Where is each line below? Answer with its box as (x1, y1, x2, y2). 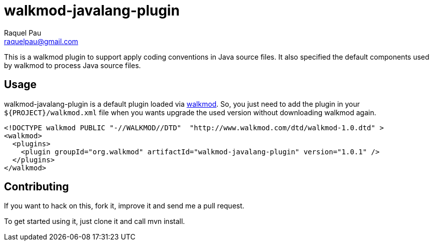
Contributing (4, 180, 69, 193)
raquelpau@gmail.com (4, 37, 79, 46)
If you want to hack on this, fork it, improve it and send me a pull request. (4, 201, 245, 210)
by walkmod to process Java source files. (4, 61, 141, 70)
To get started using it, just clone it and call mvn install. (4, 217, 185, 226)
